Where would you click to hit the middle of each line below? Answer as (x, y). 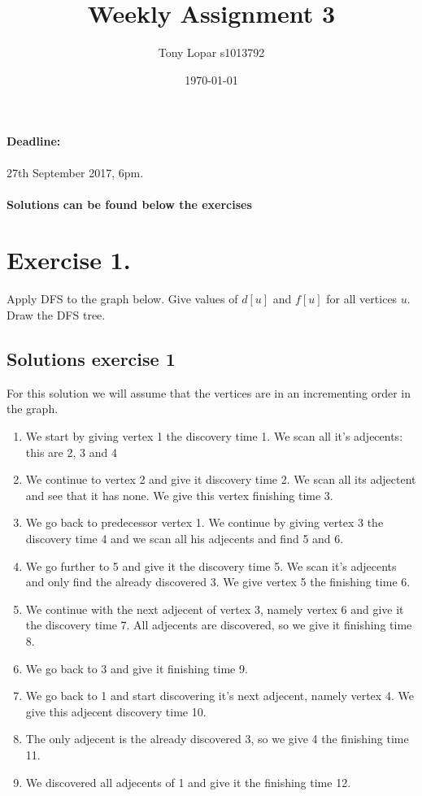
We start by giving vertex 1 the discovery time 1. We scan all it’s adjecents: (214, 436)
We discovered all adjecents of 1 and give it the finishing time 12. (188, 782)
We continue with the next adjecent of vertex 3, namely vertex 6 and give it (215, 609)
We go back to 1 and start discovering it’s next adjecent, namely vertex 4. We (220, 696)
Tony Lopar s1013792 (211, 52)
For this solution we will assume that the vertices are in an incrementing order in (209, 392)
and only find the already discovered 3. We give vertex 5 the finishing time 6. (218, 582)
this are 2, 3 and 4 (71, 452)
